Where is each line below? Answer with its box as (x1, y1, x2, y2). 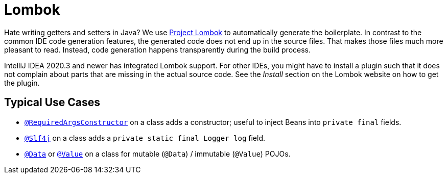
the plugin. (4, 78, 40, 87)
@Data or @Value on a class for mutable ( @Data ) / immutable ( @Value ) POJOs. (25, 149, 291, 158)
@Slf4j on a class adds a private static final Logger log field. (25, 133, 265, 142)
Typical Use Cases (4, 96, 101, 109)
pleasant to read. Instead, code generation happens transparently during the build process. (4, 45, 311, 54)
